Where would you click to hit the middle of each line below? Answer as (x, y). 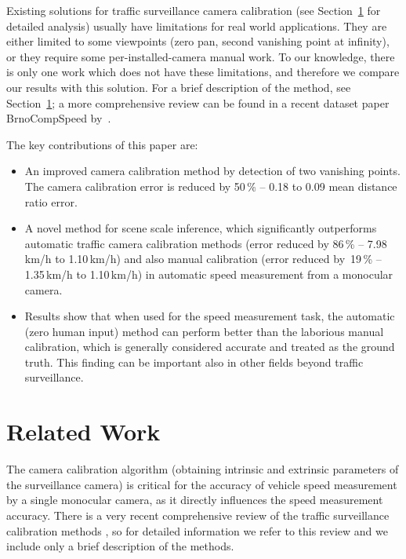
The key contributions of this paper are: (102, 144)
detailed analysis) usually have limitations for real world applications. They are (197, 26)
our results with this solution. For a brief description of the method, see (179, 87)
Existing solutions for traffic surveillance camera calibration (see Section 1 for (194, 10)
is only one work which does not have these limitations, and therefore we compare (203, 72)
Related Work (83, 431)
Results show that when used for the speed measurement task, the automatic (210, 316)
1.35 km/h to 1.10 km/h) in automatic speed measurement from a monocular (209, 274)
